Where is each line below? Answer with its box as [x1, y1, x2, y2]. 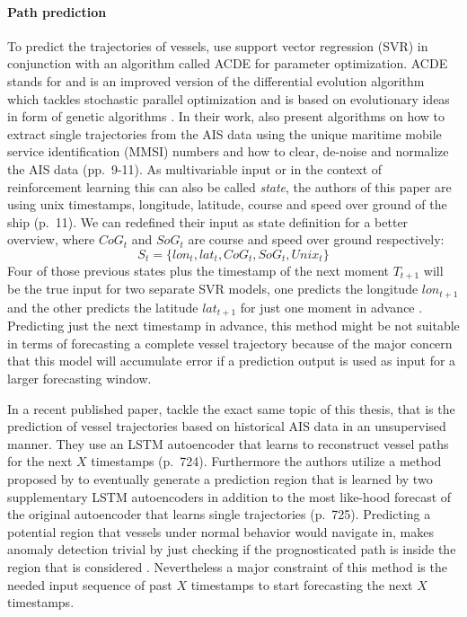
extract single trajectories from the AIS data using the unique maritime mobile [7, 124, 442, 143]
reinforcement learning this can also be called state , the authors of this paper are [7, 177, 452, 196]
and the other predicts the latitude [7, 297, 198, 316]
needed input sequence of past [7, 575, 172, 594]
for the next [7, 452, 73, 471]
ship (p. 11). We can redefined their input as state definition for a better [7, 212, 409, 231]
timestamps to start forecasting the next [190, 575, 413, 594]
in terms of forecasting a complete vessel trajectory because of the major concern [7, 333, 453, 352]
